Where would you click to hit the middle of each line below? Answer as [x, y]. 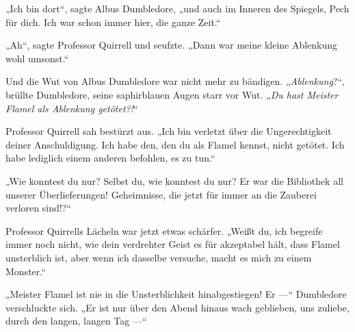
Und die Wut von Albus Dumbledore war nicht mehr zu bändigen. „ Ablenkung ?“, [175, 81]
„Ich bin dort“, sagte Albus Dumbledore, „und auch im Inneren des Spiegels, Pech [177, 8]
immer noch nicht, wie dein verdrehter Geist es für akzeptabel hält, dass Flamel [173, 244]
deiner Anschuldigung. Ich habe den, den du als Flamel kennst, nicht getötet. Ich [175, 144]
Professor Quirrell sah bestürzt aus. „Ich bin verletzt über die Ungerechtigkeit [169, 131]
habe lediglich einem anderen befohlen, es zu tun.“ [110, 158]
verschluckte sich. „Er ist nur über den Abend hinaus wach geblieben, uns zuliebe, [177, 307]
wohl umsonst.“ [37, 58]
